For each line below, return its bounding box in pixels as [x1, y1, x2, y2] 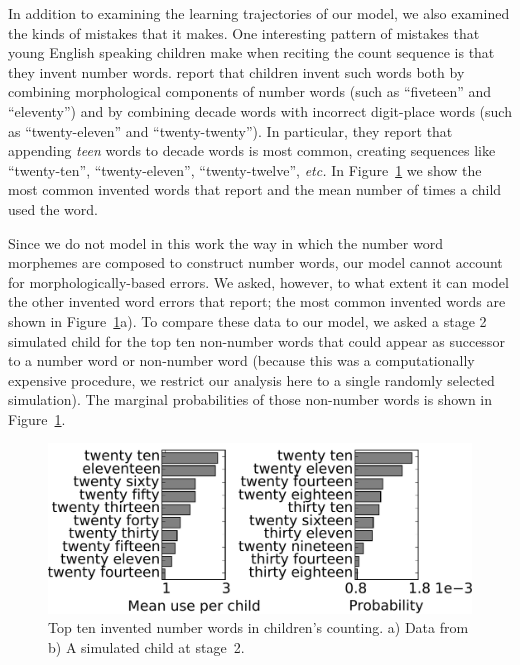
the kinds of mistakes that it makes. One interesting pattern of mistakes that [8, 22, 480, 43]
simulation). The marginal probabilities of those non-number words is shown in [8, 389, 493, 410]
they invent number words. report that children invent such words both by [8, 61, 465, 82]
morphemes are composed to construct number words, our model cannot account [8, 252, 503, 273]
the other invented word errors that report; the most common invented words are [8, 291, 506, 312]
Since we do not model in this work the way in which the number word [8, 232, 443, 253]
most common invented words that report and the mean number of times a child [8, 179, 502, 200]
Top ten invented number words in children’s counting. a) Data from [48, 617, 469, 638]
